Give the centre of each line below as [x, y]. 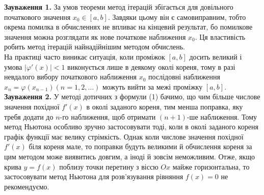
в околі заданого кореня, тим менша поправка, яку [165, 106]
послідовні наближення [184, 77]
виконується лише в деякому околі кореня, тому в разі [151, 66]
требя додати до [29, 116]
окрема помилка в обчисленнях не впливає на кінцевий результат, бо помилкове [128, 27]
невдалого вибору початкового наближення [71, 77]
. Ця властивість [220, 36]
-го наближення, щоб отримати [108, 116]
